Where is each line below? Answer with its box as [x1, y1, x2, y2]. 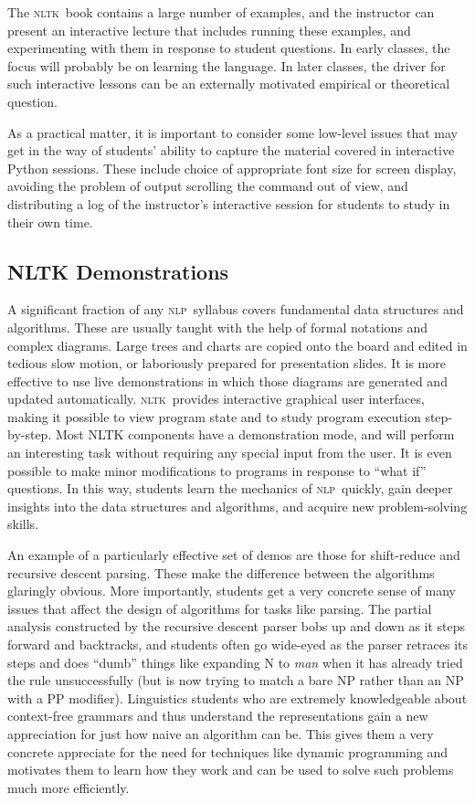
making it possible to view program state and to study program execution [7, 407, 421, 426]
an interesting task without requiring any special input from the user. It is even [7, 443, 452, 462]
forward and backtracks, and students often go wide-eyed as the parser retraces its [7, 635, 468, 654]
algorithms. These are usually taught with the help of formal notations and [7, 317, 428, 336]
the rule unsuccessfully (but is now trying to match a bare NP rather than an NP [7, 671, 464, 690]
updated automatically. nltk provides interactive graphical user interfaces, [7, 389, 425, 408]
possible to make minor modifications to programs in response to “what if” [7, 460, 427, 480]
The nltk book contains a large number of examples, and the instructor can [7, 3, 435, 21]
